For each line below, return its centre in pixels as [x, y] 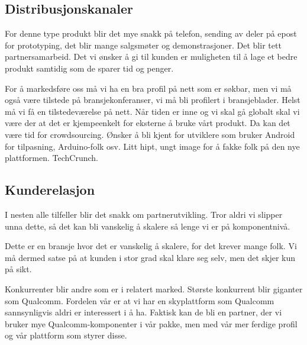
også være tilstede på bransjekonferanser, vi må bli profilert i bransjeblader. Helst [153, 100]
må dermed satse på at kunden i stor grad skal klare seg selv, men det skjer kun [150, 257]
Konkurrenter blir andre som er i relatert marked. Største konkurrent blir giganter [154, 288]
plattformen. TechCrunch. [51, 158]
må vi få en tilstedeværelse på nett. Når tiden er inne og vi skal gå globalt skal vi [152, 111]
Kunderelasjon [50, 190]
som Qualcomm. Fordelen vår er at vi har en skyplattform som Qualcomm [140, 300]
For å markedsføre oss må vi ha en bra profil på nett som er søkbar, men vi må [148, 88]
